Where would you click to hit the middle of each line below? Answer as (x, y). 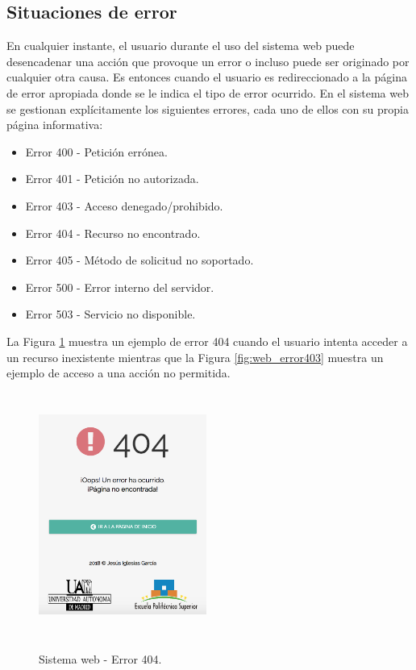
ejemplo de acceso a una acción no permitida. (119, 373)
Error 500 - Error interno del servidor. (120, 287)
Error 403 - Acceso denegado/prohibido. (124, 205)
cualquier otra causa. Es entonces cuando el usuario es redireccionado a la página (207, 77)
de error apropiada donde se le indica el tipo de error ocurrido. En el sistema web (208, 92)
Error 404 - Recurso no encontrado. (113, 233)
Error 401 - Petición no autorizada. (112, 179)
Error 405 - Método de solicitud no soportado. (139, 260)
